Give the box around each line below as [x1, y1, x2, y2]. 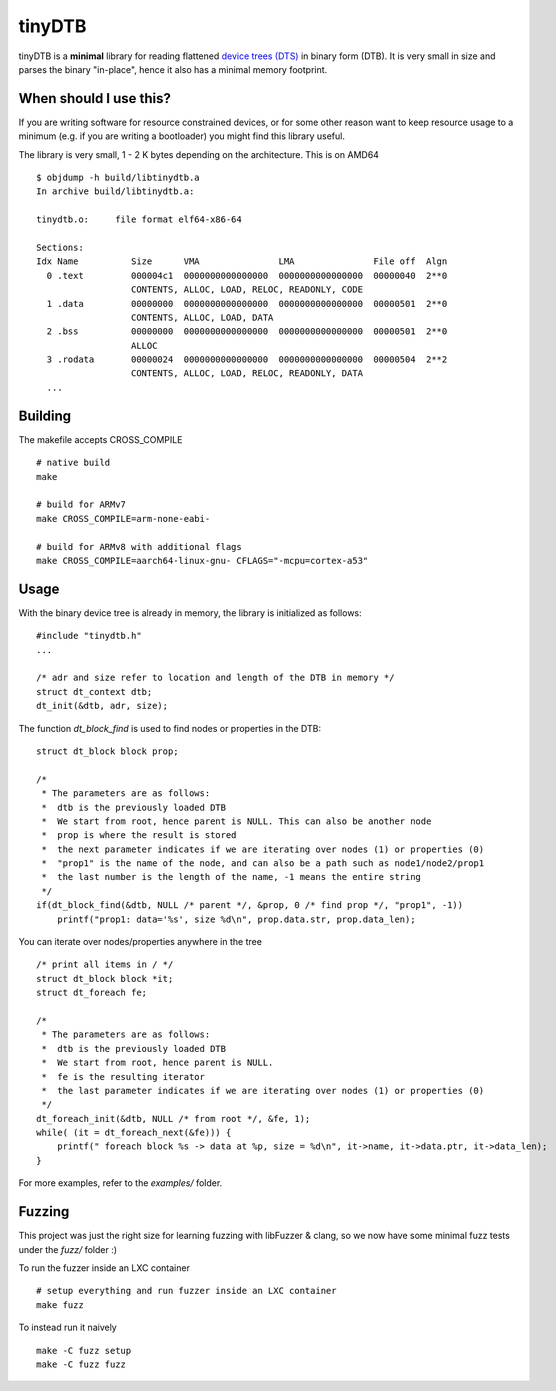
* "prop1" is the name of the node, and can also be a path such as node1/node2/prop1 [41, 858, 485, 869]
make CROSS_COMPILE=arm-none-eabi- [36, 513, 211, 524]
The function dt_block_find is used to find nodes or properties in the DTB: [18, 722, 322, 734]
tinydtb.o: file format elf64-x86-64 [36, 214, 242, 225]
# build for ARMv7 [36, 499, 127, 510]
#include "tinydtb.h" [36, 630, 142, 642]
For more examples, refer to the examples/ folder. [18, 1177, 223, 1189]
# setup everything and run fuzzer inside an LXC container [36, 1285, 337, 1297]
